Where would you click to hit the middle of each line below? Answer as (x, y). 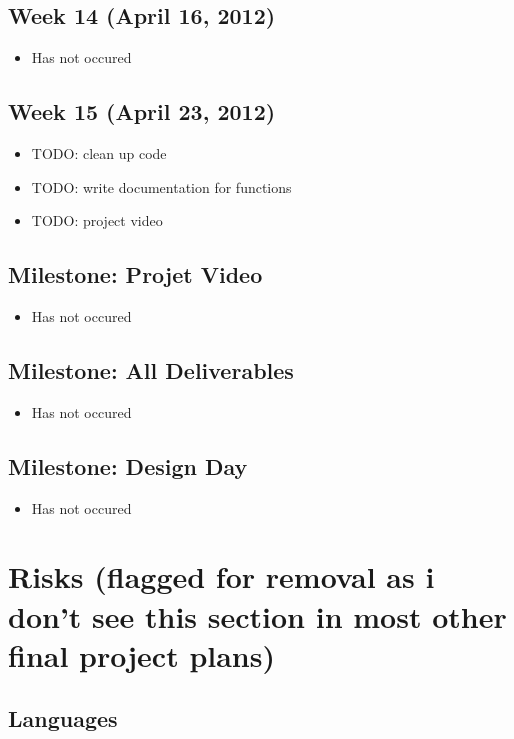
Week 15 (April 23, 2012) (142, 111)
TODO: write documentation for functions (161, 186)
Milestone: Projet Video (135, 274)
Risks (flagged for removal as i (221, 576)
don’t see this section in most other (257, 615)
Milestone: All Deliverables (151, 369)
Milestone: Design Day (128, 465)
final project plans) (141, 654)
